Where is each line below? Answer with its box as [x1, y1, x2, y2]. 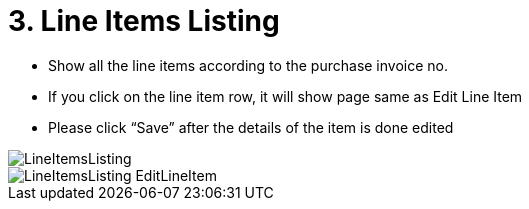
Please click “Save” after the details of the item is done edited [48, 118, 454, 136]
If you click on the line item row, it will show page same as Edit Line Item [48, 87, 523, 105]
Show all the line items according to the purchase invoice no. [48, 56, 449, 74]
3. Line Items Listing [8, 4, 280, 38]
